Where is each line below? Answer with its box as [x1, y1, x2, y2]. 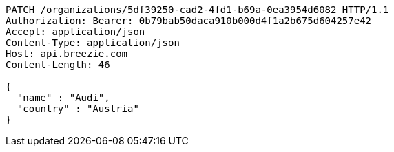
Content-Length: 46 [6, 59, 110, 70]
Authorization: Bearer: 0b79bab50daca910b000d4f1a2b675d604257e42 [6, 15, 372, 26]
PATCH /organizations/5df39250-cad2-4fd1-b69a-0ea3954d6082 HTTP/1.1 [6, 4, 389, 15]
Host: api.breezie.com [6, 48, 128, 59]
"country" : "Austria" [17, 103, 139, 114]
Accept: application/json [6, 26, 145, 37]
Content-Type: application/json [6, 37, 180, 48]
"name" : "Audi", [17, 92, 110, 103]
